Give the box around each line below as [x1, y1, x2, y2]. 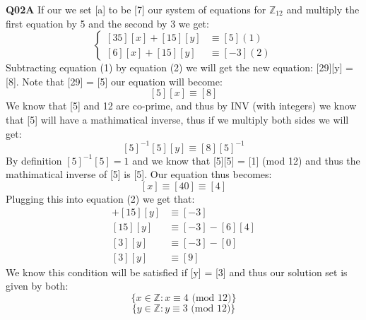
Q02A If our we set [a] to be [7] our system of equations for [6, 2, 266, 16]
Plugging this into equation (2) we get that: [6, 191, 195, 206]
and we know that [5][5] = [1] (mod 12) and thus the [132, 153, 360, 167]
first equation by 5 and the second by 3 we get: [6, 16, 209, 30]
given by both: [6, 278, 69, 293]
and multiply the [286, 2, 360, 16]
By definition [6, 153, 62, 167]
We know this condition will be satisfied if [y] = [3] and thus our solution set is [6, 264, 348, 279]
